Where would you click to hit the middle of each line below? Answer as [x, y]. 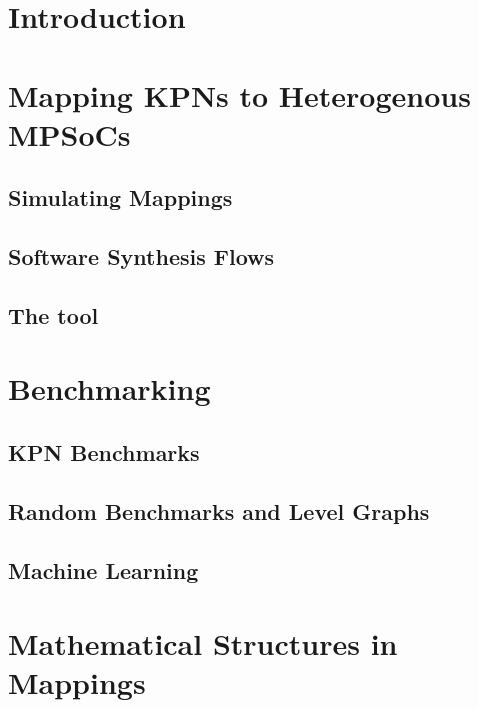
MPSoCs [69, 133]
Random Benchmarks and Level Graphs [219, 510]
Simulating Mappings [120, 197]
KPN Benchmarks [104, 452]
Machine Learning [103, 569]
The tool [53, 314]
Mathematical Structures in [203, 643]
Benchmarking [109, 388]
